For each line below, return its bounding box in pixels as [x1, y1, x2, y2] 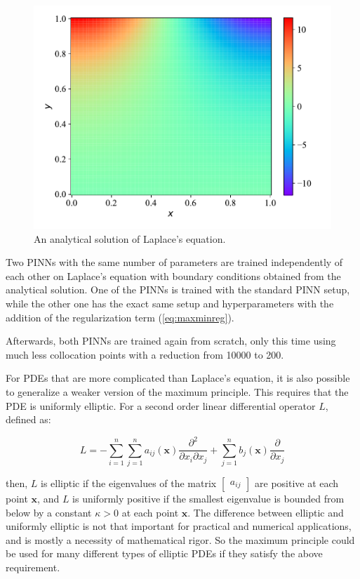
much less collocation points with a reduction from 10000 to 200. [6, 347, 284, 361]
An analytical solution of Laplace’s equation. [34, 231, 226, 246]
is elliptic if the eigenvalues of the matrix [41, 476, 217, 491]
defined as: [6, 412, 51, 427]
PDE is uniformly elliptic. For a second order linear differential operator [6, 398, 316, 413]
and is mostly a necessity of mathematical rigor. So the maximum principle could [6, 532, 355, 547]
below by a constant [6, 505, 92, 519]
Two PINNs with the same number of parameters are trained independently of [6, 255, 343, 269]
